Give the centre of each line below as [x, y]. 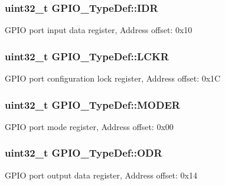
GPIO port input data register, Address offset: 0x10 [99, 30]
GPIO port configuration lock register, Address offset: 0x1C [113, 78]
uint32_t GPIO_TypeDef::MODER [92, 104]
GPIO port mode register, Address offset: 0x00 [89, 126]
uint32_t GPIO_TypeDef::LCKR [87, 56]
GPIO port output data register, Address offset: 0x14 [101, 175]
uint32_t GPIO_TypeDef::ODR [84, 153]
